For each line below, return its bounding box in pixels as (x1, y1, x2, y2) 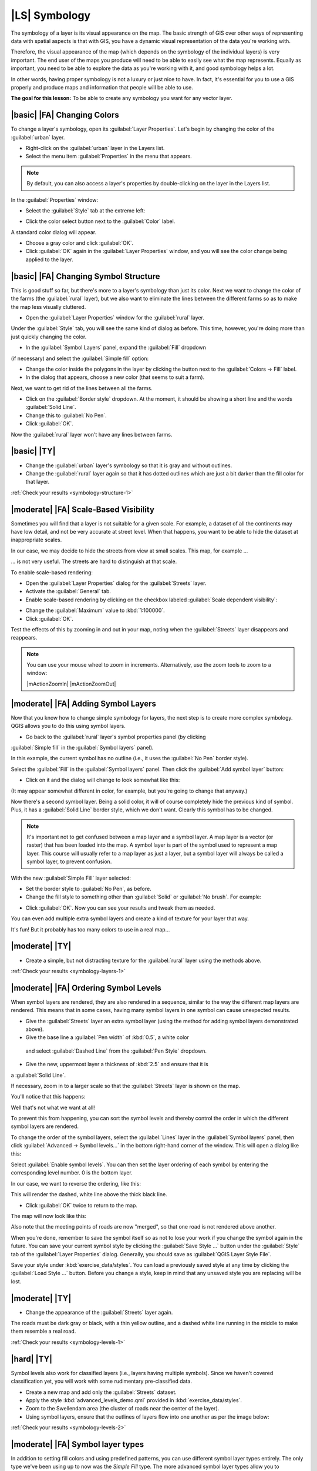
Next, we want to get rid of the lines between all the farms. (11, 384, 153, 391)
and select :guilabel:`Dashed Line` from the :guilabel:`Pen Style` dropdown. (25, 1047, 207, 1054)
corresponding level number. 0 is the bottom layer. (11, 1169, 133, 1176)
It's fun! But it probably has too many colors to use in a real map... (11, 926, 170, 933)
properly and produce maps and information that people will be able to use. (11, 84, 194, 91)
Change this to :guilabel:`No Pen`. (25, 412, 107, 419)
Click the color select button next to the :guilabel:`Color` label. (25, 218, 176, 225)
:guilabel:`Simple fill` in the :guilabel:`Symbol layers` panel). (11, 744, 154, 751)
